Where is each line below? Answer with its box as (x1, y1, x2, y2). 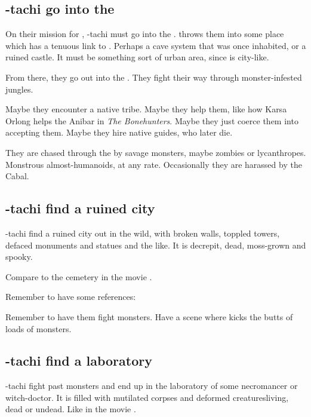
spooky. (5, 250, 33, 263)
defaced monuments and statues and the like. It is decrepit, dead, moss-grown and (5, 238, 306, 251)
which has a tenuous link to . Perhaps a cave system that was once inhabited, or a (5, 39, 306, 51)
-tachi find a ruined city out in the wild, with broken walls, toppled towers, (5, 226, 280, 239)
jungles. (5, 82, 33, 95)
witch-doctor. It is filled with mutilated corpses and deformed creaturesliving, (5, 391, 289, 403)
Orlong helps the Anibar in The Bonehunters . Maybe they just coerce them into (5, 114, 298, 127)
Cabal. (5, 170, 29, 182)
